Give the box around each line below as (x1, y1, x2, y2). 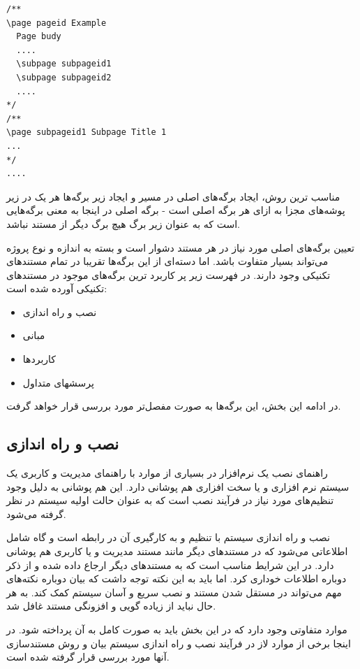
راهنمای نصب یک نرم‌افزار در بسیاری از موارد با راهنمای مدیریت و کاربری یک (6, 466, 328, 480)
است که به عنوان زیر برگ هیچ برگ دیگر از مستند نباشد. (6, 216, 240, 231)
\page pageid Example (6, 17, 107, 28)
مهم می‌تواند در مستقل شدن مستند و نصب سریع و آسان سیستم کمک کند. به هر (6, 584, 342, 599)
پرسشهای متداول (22, 375, 94, 389)
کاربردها (22, 352, 56, 366)
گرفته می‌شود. (6, 506, 66, 521)
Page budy (16, 31, 61, 42)
